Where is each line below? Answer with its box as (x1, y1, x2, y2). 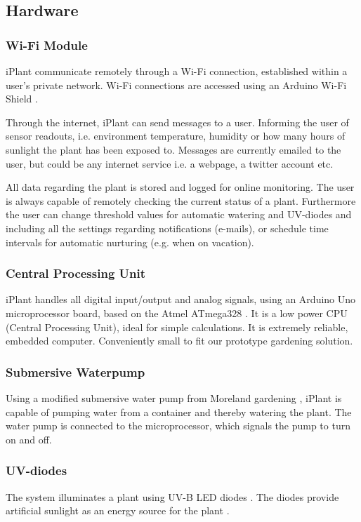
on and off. (6, 431, 52, 446)
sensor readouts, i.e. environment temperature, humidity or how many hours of (6, 128, 346, 143)
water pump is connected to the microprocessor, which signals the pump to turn (6, 418, 350, 433)
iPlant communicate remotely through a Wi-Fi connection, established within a (6, 64, 348, 78)
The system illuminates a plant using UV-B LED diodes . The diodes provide (6, 489, 339, 504)
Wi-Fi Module (6, 36, 88, 53)
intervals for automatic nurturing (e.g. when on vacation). (6, 234, 254, 249)
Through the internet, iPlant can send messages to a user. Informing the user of (6, 114, 349, 129)
